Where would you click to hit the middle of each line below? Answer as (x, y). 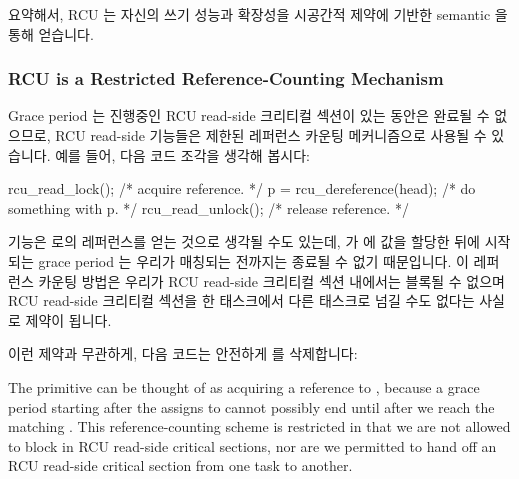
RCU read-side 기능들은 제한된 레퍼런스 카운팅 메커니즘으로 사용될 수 (271, 135)
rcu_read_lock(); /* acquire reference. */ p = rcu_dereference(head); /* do (242, 188)
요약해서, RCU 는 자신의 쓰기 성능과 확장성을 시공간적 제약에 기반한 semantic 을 (258, 14)
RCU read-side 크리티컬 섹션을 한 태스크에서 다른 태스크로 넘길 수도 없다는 (241, 300)
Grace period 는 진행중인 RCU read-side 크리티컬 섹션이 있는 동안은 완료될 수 (249, 115)
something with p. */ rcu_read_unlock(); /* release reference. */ (208, 207)
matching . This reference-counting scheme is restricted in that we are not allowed (259, 426)
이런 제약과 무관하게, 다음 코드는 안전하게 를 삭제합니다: (183, 353)
